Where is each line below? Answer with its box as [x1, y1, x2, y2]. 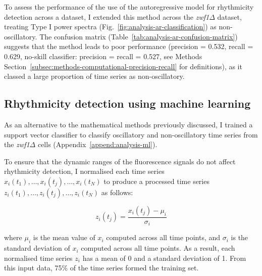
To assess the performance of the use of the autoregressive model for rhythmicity [4, 2, 254, 12]
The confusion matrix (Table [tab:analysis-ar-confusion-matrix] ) [39, 31, 238, 41]
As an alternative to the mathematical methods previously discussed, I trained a [4, 119, 253, 129]
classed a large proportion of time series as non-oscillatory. [4, 71, 185, 81]
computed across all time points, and [106, 232, 221, 243]
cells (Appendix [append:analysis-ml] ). [37, 139, 158, 150]
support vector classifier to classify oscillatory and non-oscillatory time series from [4, 129, 258, 140]
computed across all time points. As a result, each [81, 243, 235, 253]
